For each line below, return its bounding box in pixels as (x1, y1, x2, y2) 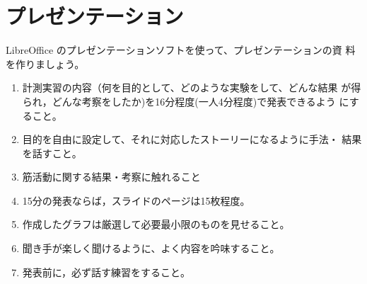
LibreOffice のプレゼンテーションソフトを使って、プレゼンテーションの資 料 (6, 42, 356, 57)
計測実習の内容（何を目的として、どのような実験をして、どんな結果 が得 (22, 80, 361, 95)
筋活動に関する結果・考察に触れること (22, 169, 201, 184)
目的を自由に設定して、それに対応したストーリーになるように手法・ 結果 (22, 132, 362, 147)
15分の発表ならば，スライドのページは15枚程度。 (22, 193, 250, 208)
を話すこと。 (22, 145, 82, 160)
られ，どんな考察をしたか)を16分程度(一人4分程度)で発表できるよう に (22, 93, 349, 108)
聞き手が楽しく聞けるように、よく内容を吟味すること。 (22, 241, 280, 256)
